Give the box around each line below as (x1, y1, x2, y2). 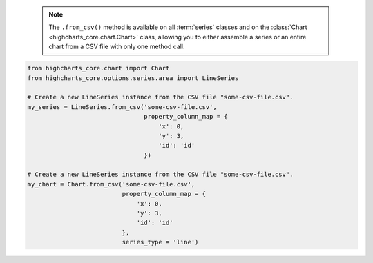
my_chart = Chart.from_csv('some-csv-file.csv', (27, 180, 195, 188)
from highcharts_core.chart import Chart (27, 64, 170, 72)
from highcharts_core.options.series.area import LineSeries (27, 74, 239, 82)
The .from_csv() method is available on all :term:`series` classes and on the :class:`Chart (48, 23, 307, 31)
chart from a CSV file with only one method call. (48, 42, 185, 51)
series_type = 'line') (122, 238, 199, 246)
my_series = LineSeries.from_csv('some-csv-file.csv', (27, 103, 217, 110)
